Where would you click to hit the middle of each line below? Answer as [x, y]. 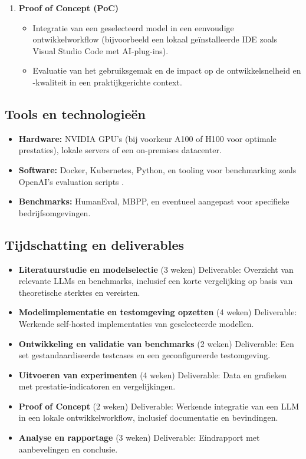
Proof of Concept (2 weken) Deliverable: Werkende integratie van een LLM [159, 406]
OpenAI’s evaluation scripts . [71, 181]
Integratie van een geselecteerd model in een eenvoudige [133, 27]
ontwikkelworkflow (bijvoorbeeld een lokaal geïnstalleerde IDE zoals [155, 39]
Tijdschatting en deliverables [95, 244]
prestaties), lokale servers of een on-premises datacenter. [120, 150]
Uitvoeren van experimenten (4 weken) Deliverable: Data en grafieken [153, 374]
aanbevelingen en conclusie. [68, 449]
